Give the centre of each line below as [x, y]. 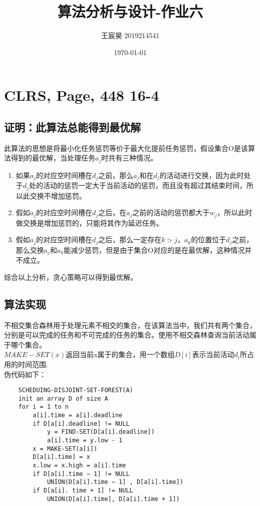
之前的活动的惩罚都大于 [171, 212]
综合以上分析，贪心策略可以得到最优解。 [71, 277]
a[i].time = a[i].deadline [78, 415]
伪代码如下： [25, 374]
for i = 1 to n [43, 407]
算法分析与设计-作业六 [130, 11]
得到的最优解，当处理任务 [53, 158]
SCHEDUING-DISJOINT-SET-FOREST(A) [76, 390]
